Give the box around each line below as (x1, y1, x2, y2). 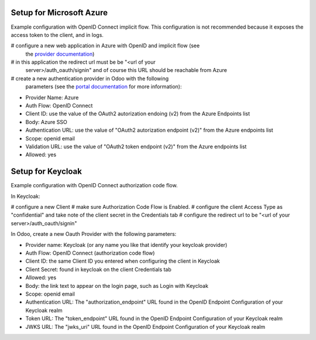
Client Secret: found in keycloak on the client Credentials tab (25, 266, 172, 273)
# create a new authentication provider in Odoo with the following (11, 75, 169, 82)
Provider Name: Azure (25, 94, 79, 101)
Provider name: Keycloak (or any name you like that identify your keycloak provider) (25, 241, 228, 248)
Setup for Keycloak (11, 167, 82, 177)
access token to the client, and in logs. (11, 31, 104, 38)
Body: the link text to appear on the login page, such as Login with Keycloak (25, 282, 209, 289)
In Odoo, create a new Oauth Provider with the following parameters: (11, 231, 177, 238)
